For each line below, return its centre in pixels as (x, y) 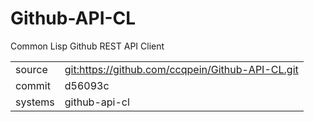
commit (33, 85)
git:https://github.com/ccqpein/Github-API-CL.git (181, 69)
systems (35, 102)
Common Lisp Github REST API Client (87, 46)
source (31, 69)
